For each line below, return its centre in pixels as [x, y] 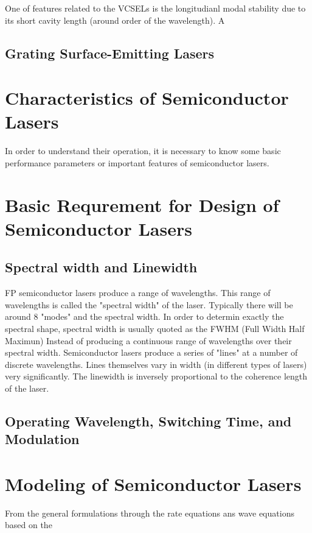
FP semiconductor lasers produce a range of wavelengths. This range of [138, 293]
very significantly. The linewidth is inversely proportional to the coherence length [156, 376]
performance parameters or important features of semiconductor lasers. [137, 162]
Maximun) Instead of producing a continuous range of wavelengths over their [148, 340]
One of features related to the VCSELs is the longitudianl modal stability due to [155, 8]
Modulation [42, 439]
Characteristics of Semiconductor [147, 98]
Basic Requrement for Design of [142, 204]
